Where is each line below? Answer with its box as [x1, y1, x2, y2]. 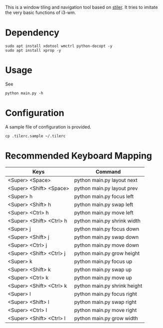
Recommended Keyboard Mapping [5, 150, 153, 161]
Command [95, 168, 121, 175]
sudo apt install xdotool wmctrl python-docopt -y [5, 43, 113, 48]
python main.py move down [74, 241, 140, 248]
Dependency [5, 27, 60, 38]
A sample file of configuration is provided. [5, 123, 91, 129]
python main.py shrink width [74, 217, 141, 224]
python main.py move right [74, 306, 137, 313]
